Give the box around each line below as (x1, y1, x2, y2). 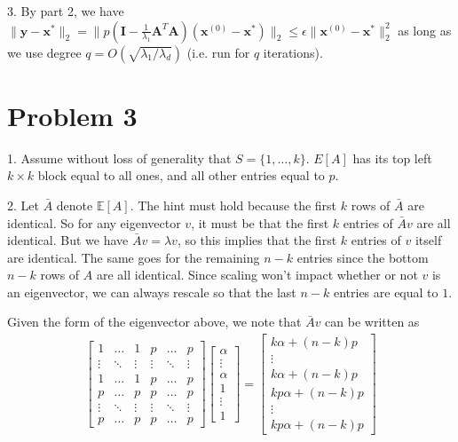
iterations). (263, 43, 323, 61)
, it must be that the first (191, 213, 329, 232)
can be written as (325, 312, 420, 331)
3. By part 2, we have (7, 2, 124, 20)
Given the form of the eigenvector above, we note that (7, 312, 302, 331)
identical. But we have (7, 231, 129, 249)
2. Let (7, 195, 39, 214)
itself (415, 231, 442, 249)
